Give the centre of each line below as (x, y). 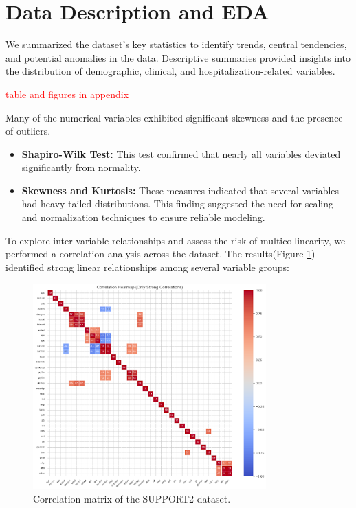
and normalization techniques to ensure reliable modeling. (143, 217)
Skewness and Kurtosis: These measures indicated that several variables (180, 190)
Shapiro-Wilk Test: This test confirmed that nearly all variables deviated (181, 153)
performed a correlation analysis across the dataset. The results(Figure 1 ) (160, 254)
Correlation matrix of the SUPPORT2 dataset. (132, 499)
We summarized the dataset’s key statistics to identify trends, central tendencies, (176, 44)
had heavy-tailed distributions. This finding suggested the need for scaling (178, 204)
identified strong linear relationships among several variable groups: (147, 267)
